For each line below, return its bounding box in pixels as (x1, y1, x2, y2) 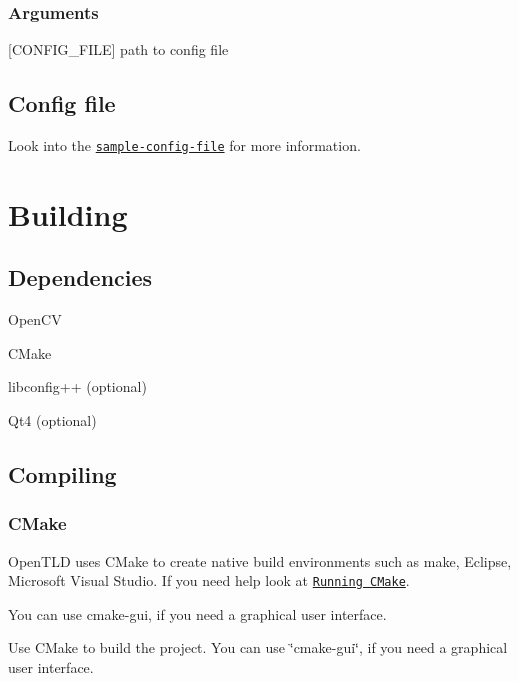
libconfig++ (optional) (8, 376, 147, 397)
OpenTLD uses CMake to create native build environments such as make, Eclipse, (8, 550, 512, 571)
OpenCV (8, 309, 62, 330)
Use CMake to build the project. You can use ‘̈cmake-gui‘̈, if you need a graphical (8, 637, 508, 658)
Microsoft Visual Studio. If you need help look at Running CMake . (8, 570, 410, 591)
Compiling (8, 459, 117, 490)
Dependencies (8, 262, 153, 293)
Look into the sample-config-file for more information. (8, 135, 361, 156)
